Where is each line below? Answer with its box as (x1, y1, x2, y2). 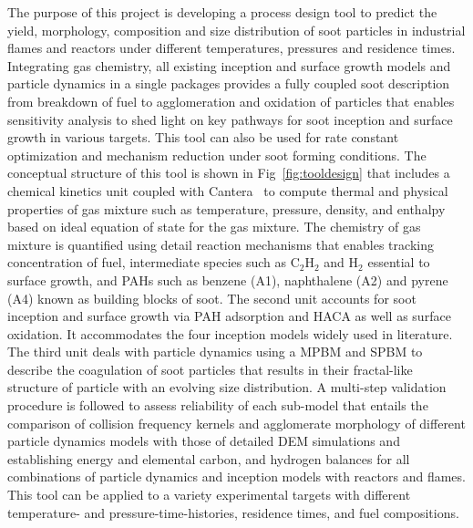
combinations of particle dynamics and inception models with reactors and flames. (7, 467, 466, 486)
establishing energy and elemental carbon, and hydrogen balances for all (7, 449, 410, 468)
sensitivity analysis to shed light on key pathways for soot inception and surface (7, 109, 453, 129)
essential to (367, 253, 430, 272)
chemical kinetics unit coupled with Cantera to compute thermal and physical (7, 181, 448, 200)
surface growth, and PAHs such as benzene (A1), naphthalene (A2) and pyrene (7, 270, 448, 289)
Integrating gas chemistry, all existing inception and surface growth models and (7, 56, 451, 75)
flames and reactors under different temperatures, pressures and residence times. (7, 38, 456, 57)
